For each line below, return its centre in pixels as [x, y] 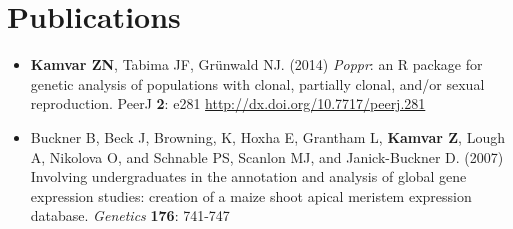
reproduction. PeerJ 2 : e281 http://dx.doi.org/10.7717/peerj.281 [228, 103]
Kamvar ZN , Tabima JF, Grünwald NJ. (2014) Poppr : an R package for [256, 64]
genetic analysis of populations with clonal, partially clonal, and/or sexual [257, 83]
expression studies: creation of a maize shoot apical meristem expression [251, 195]
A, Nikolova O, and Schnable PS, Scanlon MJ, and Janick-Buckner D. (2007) [267, 156]
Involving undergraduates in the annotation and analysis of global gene [248, 176]
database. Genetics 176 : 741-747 [130, 215]
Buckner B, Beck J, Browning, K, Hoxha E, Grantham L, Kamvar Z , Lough [267, 136]
